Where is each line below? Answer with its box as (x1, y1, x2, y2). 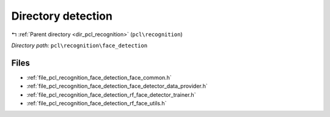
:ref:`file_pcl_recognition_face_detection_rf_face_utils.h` (26, 100, 167, 107)
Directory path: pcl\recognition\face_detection (11, 42, 148, 49)
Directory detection (11, 9, 113, 23)
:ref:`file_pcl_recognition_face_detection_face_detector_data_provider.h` (26, 83, 208, 90)
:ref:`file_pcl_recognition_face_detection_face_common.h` (26, 74, 172, 81)
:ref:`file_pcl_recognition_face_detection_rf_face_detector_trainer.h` (26, 91, 196, 98)
